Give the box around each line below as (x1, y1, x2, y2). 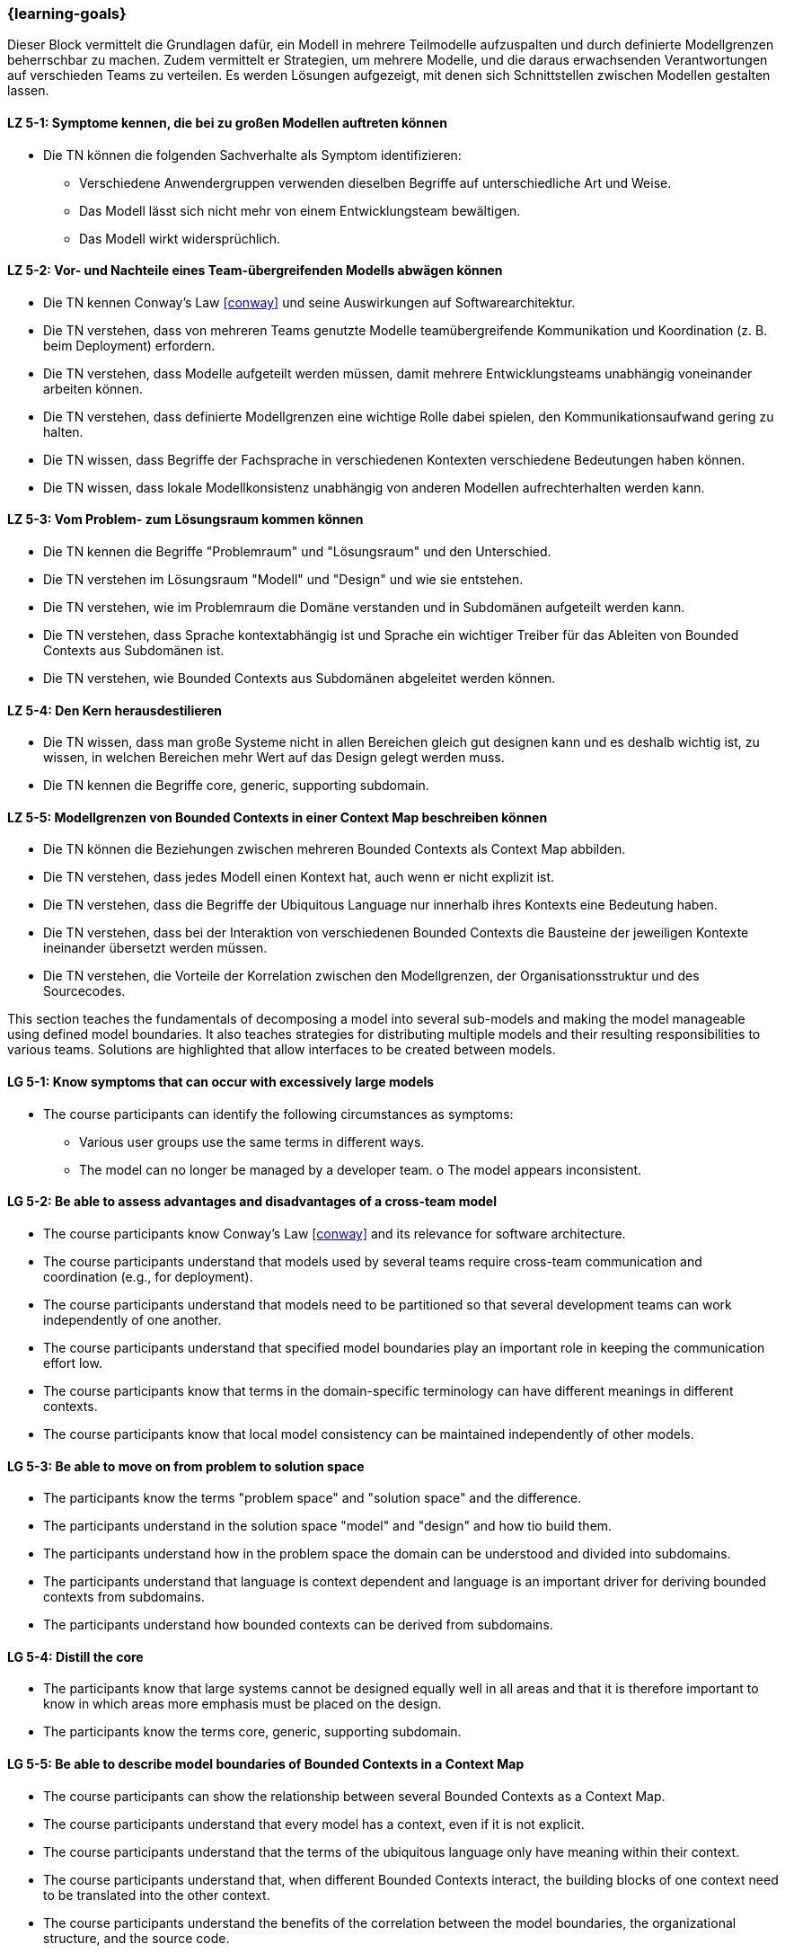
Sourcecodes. (43, 983, 126, 999)
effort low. (43, 1354, 102, 1371)
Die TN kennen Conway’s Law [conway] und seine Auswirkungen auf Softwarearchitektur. (43, 294, 576, 310)
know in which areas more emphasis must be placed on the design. (43, 1696, 442, 1712)
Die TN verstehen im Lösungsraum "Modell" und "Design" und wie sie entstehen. (43, 572, 524, 588)
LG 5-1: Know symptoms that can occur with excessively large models (7, 1074, 435, 1090)
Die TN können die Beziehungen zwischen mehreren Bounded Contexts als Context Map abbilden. (43, 841, 626, 857)
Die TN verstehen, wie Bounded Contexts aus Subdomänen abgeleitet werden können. (43, 670, 556, 687)
